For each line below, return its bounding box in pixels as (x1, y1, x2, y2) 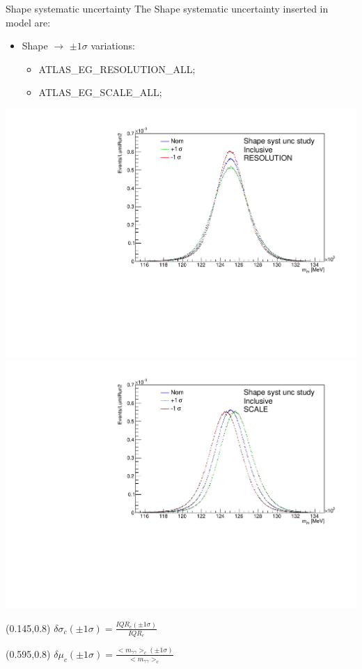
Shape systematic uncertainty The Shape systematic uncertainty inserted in (6, 1, 329, 15)
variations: (90, 38, 135, 53)
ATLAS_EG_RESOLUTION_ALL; (38, 61, 196, 76)
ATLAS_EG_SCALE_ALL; (38, 85, 162, 100)
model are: (6, 15, 51, 29)
